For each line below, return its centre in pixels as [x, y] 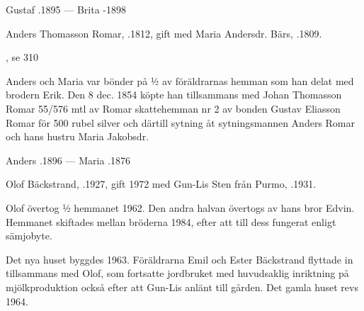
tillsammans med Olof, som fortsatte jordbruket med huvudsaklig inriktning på [177, 273]
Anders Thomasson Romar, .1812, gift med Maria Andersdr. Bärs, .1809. [164, 33]
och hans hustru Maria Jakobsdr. [78, 136]
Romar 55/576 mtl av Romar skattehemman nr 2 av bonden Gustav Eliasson [173, 108]
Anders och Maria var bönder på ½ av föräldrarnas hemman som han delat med [180, 80]
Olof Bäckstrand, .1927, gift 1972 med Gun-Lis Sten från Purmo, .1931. [161, 184]
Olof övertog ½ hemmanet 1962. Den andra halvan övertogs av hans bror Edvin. [180, 207]
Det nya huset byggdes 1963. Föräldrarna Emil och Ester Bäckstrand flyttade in [180, 259]
